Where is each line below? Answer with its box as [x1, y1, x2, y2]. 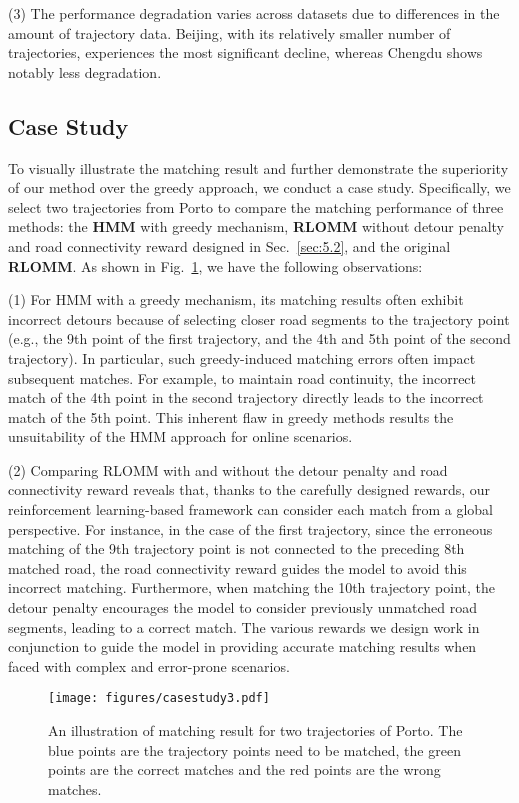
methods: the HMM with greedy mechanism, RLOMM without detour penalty [8, 216, 505, 237]
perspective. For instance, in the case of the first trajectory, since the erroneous [8, 518, 493, 539]
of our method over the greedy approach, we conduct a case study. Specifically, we [8, 177, 511, 198]
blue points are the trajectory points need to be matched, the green [48, 739, 461, 760]
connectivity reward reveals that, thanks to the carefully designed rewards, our [8, 479, 491, 500]
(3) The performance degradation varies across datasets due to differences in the [8, 3, 500, 23]
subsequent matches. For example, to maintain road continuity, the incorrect [8, 367, 477, 388]
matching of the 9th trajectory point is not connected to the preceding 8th [8, 538, 465, 559]
